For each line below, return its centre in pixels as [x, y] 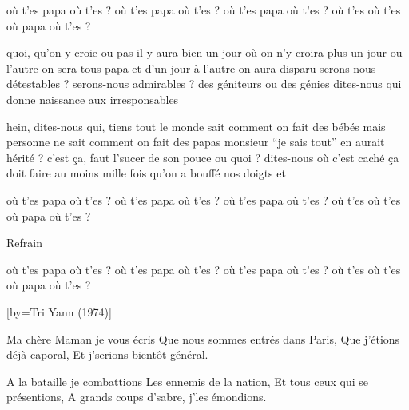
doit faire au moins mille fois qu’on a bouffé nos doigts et [146, 173]
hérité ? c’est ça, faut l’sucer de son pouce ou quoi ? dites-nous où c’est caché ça [203, 157]
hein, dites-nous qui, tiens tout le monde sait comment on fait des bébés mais [196, 126]
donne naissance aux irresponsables [93, 99]
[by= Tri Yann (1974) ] [59, 311]
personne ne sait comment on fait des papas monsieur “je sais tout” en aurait [196, 142]
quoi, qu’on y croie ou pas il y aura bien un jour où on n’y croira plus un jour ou [204, 52]
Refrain [24, 243]
